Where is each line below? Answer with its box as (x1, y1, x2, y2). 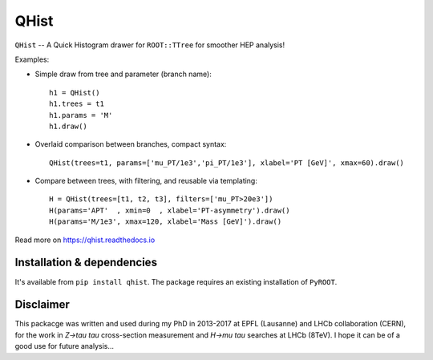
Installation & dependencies (14, 256, 158, 269)
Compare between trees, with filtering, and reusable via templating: (34, 176, 258, 186)
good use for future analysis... (14, 342, 115, 351)
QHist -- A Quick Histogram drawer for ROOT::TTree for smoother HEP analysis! (14, 40, 285, 50)
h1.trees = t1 (49, 99, 104, 108)
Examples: (14, 55, 50, 64)
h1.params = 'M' (49, 111, 113, 119)
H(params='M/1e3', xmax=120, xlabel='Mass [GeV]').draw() (49, 217, 282, 226)
